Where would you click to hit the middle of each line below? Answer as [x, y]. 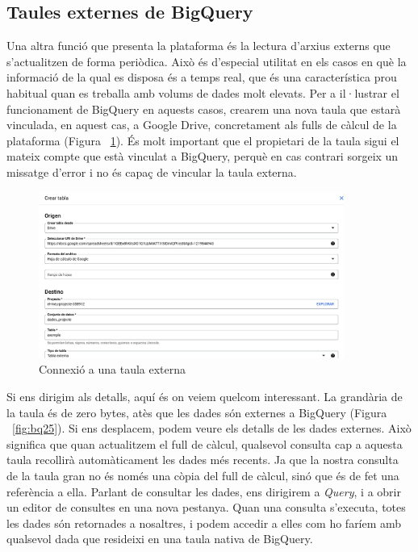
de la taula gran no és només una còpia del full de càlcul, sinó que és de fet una [203, 476]
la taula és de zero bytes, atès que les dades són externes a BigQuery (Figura [197, 412]
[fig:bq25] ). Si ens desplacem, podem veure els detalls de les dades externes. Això [212, 428]
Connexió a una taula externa [113, 369]
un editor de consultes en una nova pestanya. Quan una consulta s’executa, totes [206, 507]
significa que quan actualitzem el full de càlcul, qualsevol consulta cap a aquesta [205, 443]
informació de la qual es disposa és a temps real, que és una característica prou [202, 77]
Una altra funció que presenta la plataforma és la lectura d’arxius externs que [199, 46]
